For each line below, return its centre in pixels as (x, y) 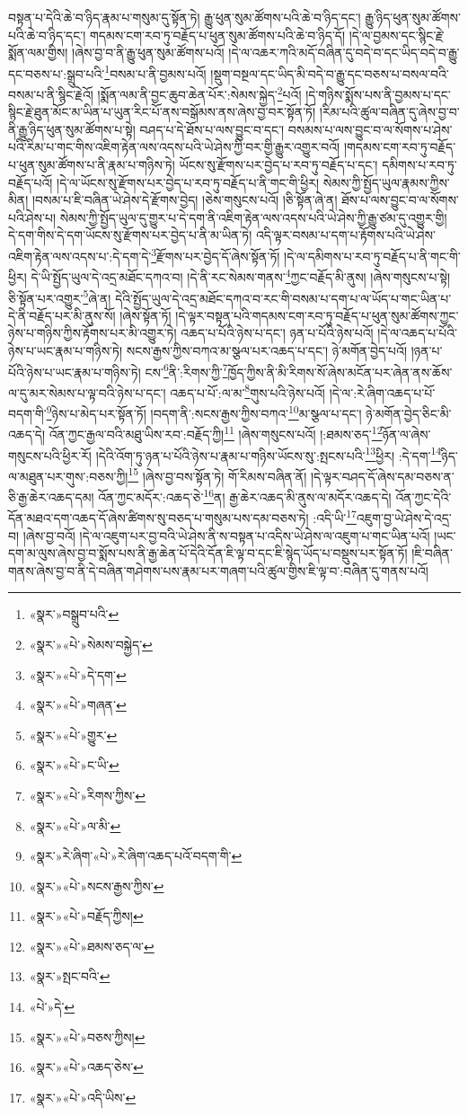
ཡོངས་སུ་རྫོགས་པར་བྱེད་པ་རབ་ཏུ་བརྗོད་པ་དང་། (278, 165)
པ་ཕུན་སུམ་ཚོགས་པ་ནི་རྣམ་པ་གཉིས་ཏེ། (92, 165)
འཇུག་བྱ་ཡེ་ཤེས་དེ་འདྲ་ (404, 517)
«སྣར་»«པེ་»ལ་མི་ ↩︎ (75, 825)
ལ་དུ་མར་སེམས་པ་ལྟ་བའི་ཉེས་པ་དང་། (87, 392)
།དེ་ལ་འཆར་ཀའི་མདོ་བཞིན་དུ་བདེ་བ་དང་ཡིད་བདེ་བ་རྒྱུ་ (344, 53)
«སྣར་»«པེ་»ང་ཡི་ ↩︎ (74, 765)
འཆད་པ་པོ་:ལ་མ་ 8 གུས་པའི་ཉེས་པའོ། (247, 391)
